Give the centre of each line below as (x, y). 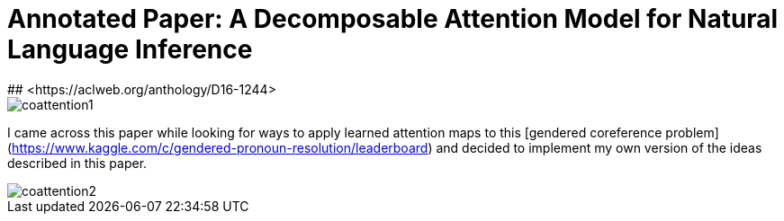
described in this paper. (77, 163)
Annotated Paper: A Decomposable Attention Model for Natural (393, 19)
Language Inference (130, 49)
